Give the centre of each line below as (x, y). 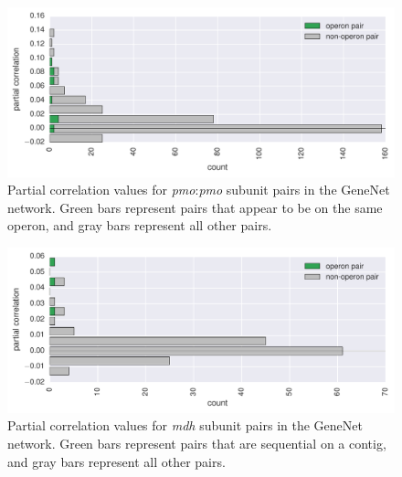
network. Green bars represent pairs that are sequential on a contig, (197, 443)
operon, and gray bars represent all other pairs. (140, 225)
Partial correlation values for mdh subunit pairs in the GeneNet (185, 425)
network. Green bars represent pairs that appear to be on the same (195, 207)
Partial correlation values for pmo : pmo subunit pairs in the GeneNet (199, 190)
